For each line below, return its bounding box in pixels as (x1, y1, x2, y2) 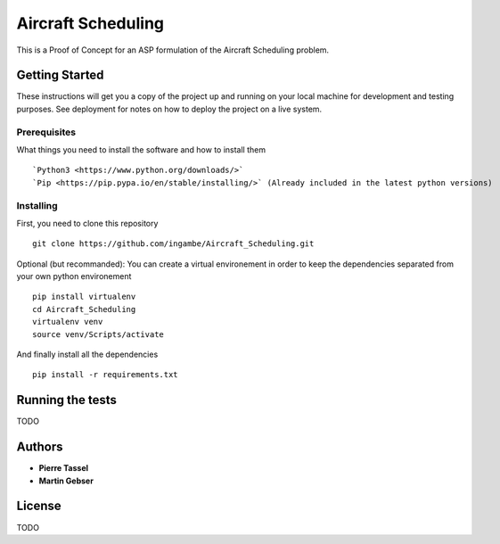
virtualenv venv (32, 317, 103, 327)
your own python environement (16, 271, 132, 282)
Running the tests (16, 392, 118, 408)
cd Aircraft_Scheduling (32, 304, 136, 314)
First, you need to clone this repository (16, 218, 159, 228)
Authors (16, 440, 63, 455)
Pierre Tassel (38, 463, 89, 474)
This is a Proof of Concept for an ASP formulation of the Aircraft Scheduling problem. (16, 45, 330, 55)
